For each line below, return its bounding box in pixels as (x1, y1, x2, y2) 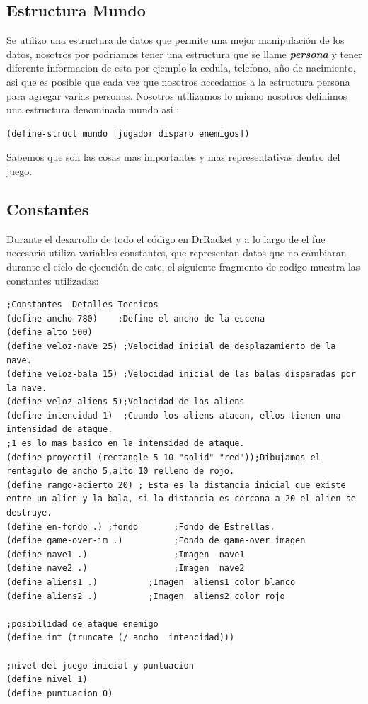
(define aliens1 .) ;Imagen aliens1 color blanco (6, 577, 296, 587)
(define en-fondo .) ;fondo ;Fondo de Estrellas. (6, 521, 275, 532)
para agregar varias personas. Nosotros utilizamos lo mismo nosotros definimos (6, 88, 347, 103)
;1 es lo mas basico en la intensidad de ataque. (6, 438, 245, 449)
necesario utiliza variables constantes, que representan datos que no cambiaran (6, 245, 347, 260)
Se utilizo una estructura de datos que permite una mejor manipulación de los (6, 33, 345, 47)
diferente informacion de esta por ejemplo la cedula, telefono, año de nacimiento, (6, 60, 356, 75)
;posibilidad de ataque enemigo (6, 618, 159, 629)
